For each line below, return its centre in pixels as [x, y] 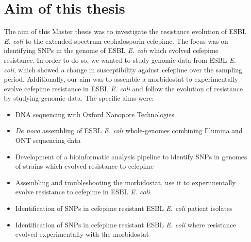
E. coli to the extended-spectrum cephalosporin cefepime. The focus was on [116, 41]
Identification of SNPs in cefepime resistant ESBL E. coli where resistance [126, 224]
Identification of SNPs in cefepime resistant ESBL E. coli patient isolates [124, 208]
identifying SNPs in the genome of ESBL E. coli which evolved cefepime [111, 50]
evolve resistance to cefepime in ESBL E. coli [83, 192]
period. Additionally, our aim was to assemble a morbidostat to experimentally [121, 79]
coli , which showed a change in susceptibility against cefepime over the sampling [123, 69]
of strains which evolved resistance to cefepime [84, 166]
